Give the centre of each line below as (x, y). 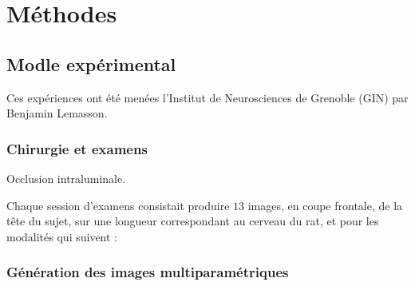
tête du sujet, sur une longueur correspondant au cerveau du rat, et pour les (193, 221)
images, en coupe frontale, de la (325, 205)
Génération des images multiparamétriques (148, 272)
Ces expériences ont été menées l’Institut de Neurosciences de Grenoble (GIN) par (207, 97)
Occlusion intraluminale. (66, 178)
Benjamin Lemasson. (57, 113)
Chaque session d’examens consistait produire (118, 205)
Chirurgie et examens (77, 148)
